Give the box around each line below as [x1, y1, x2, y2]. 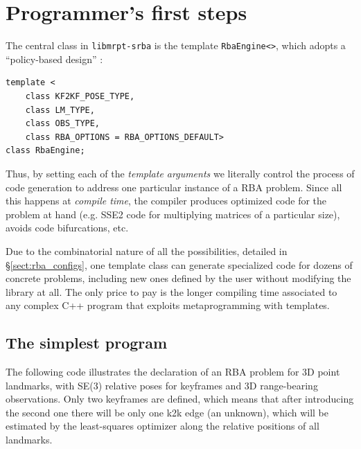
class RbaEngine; [6, 146, 85, 156]
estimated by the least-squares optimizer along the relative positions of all [6, 419, 319, 433]
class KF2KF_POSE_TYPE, [25, 91, 135, 101]
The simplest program [6, 332, 168, 353]
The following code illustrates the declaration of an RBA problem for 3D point [6, 364, 340, 379]
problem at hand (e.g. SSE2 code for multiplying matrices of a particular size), [6, 206, 340, 221]
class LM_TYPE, [25, 105, 95, 115]
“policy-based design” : [6, 51, 103, 66]
